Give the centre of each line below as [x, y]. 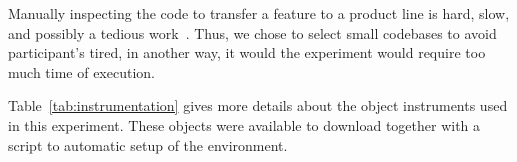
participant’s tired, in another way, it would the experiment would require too [247, 52]
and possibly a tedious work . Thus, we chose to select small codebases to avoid [252, 32]
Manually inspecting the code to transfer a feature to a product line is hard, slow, [259, 13]
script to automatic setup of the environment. [148, 144]
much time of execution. [81, 71]
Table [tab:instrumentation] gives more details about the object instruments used [258, 105]
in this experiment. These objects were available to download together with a [244, 124]
